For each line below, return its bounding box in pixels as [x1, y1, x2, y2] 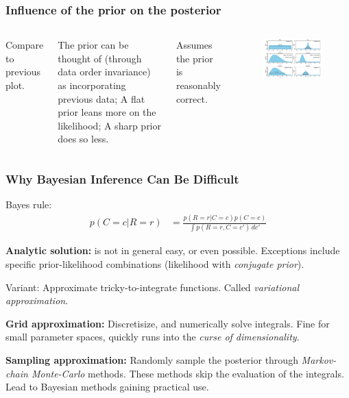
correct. [176, 91, 208, 105]
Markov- [301, 353, 337, 366]
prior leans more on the [58, 105, 156, 119]
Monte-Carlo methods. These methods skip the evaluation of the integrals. [31, 366, 344, 380]
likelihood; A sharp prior [58, 118, 162, 132]
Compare [5, 38, 44, 52]
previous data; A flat [58, 91, 145, 105]
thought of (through [58, 51, 142, 65]
